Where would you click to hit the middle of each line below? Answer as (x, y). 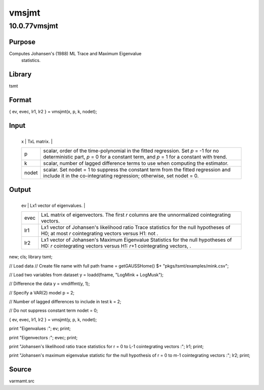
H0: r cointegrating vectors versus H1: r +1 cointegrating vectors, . (116, 246)
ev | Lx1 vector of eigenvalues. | (53, 205)
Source (20, 369)
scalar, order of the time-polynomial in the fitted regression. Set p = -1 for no (131, 151)
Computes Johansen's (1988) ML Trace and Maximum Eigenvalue (75, 53)
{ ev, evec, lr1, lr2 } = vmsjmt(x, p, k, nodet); (53, 111)
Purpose (22, 42)
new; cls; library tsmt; (31, 257)
